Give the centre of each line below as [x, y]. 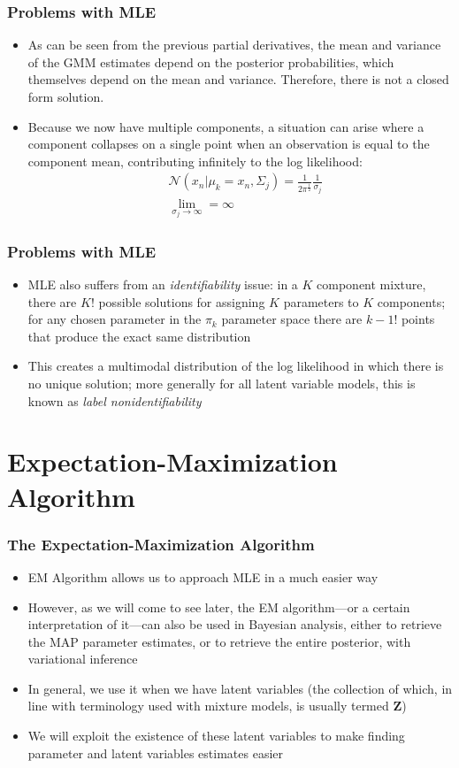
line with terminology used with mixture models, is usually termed [208, 706]
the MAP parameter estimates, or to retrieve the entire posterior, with [219, 641]
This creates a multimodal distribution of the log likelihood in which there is [236, 366]
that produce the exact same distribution [139, 336]
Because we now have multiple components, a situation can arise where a [226, 126]
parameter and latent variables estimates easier [155, 753]
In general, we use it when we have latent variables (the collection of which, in [240, 688]
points [418, 319]
